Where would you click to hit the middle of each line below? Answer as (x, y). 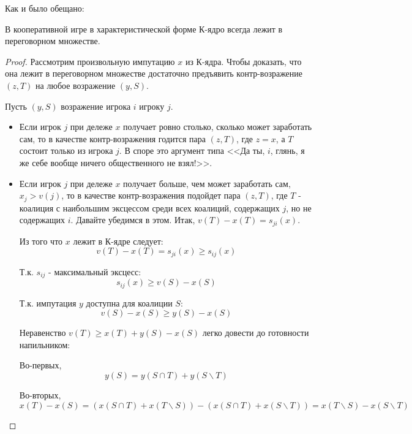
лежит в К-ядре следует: (118, 241)
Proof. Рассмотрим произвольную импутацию (90, 61)
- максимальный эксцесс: (95, 271)
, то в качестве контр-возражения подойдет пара (151, 195)
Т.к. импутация (48, 303)
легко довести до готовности (256, 333)
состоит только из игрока (66, 150)
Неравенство (43, 333)
